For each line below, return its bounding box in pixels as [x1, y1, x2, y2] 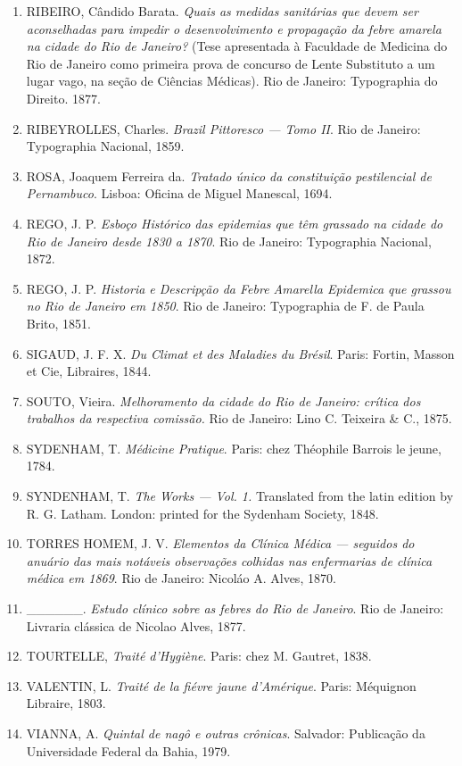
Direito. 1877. [26, 88, 101, 107]
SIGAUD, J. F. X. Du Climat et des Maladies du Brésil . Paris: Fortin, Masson [26, 344, 455, 362]
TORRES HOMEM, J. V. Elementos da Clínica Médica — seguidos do [26, 534, 415, 553]
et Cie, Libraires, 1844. [26, 362, 152, 380]
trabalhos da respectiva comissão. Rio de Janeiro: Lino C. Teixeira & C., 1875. [26, 409, 452, 428]
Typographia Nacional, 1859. [26, 137, 185, 155]
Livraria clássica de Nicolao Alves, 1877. [26, 616, 246, 635]
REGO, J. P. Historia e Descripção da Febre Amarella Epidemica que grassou [26, 279, 451, 297]
